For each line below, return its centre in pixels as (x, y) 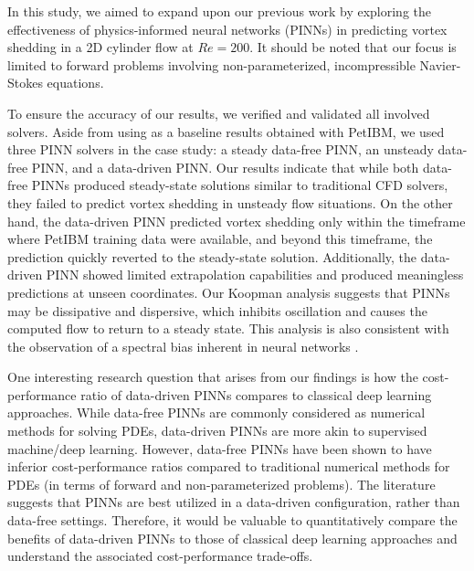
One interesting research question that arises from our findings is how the (213, 377)
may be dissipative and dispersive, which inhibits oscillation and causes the (217, 310)
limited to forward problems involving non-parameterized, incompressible (211, 64)
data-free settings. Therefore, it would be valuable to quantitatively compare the (232, 520)
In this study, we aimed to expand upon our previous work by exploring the (220, 11)
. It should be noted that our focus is (353, 47)
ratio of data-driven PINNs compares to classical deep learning (256, 394)
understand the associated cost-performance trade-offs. (160, 556)
